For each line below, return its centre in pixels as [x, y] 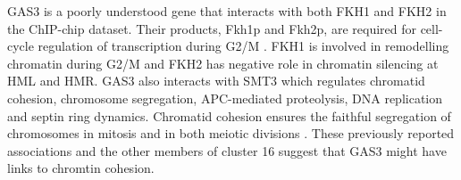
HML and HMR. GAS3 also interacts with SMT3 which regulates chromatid [216, 81]
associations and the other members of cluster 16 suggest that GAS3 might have [227, 150]
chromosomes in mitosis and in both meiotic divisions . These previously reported [231, 133]
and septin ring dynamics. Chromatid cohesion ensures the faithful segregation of [229, 115]
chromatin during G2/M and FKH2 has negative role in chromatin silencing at [223, 63]
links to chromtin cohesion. [81, 168]
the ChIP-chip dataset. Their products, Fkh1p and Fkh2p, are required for [212, 28]
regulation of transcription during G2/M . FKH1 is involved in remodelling [243, 46]
